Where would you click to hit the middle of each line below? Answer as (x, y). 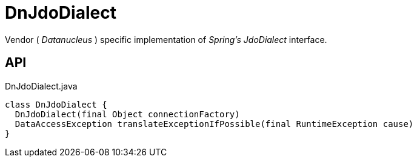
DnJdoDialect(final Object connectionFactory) (127, 114)
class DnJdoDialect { (56, 104)
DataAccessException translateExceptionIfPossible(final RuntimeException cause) (214, 124)
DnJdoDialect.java (41, 86)
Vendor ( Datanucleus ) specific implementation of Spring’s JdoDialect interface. (166, 39)
